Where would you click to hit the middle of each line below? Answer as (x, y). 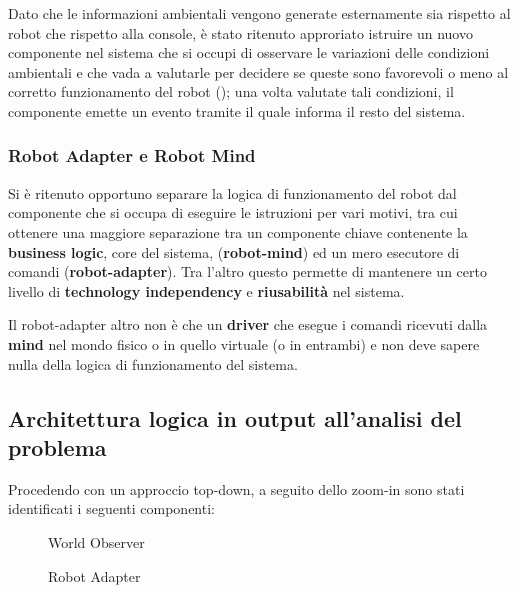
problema (57, 446)
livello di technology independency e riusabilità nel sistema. (206, 290)
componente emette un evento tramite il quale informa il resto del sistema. (237, 110)
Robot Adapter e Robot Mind (132, 155)
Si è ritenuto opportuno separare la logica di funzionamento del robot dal (232, 192)
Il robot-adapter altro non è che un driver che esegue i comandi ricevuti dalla (248, 324)
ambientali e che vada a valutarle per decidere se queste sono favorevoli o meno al (258, 71)
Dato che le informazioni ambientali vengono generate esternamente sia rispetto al (259, 13)
